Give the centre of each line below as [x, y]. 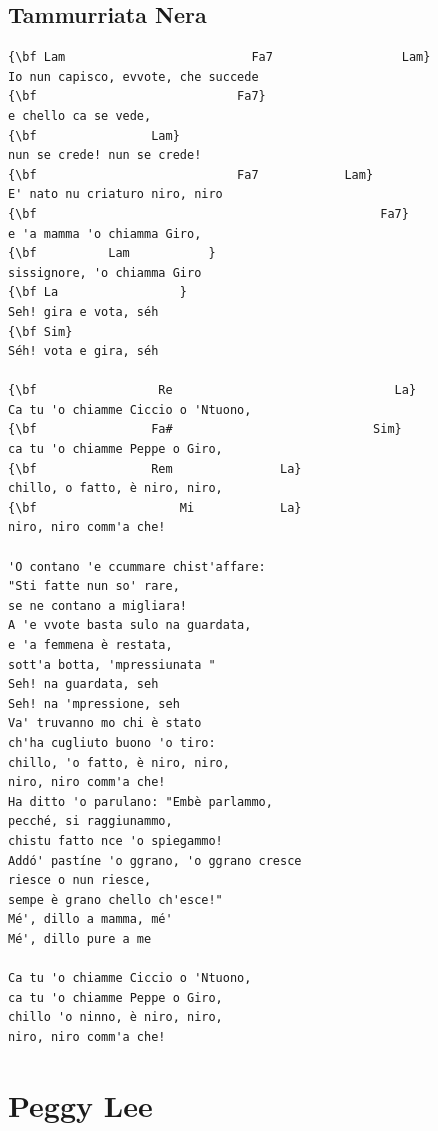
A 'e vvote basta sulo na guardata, [130, 625]
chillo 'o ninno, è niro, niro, [115, 1017]
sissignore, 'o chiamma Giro [105, 272]
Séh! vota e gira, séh [83, 351]
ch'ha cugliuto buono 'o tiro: [112, 742]
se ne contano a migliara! [97, 605]
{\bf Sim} [40, 331]
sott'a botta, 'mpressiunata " [112, 664]
